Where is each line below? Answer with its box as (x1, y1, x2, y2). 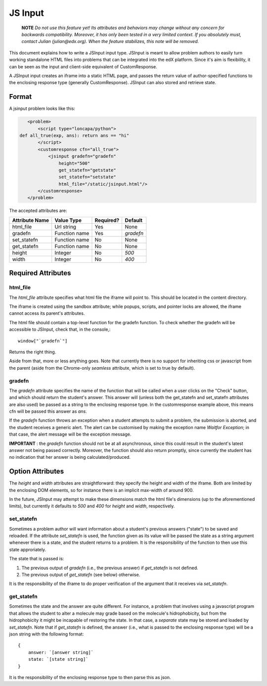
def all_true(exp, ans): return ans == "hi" (19, 133, 130, 138)
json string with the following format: (9, 631, 84, 637)
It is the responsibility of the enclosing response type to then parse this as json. (9, 675, 171, 680)
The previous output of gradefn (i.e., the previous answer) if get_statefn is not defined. (21, 565, 199, 571)
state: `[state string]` (28, 656, 89, 662)
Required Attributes (9, 269, 71, 277)
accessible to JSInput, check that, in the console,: (9, 327, 111, 333)
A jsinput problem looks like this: (9, 105, 75, 111)
